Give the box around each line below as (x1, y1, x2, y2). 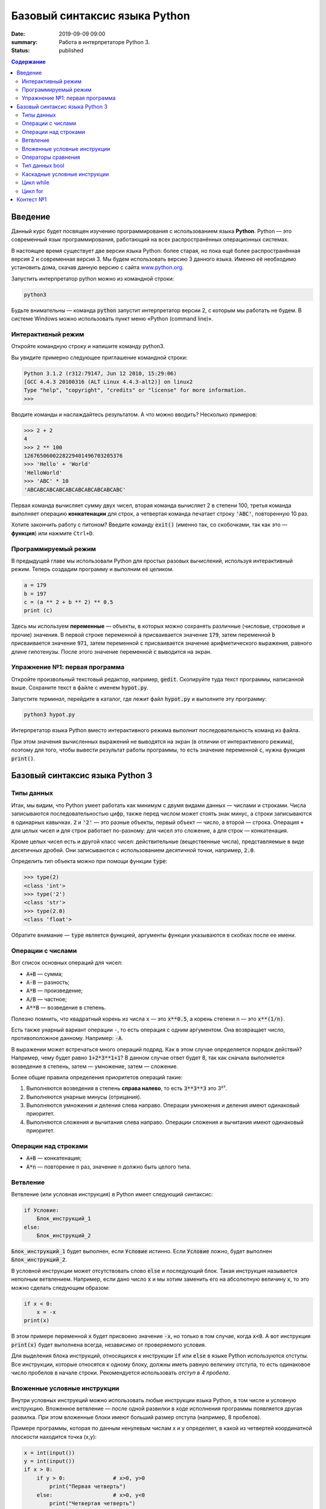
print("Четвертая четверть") (49, 1500, 136, 1507)
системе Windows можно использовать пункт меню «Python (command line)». (11, 315, 214, 322)
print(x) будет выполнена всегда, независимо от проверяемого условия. (11, 1341, 206, 1348)
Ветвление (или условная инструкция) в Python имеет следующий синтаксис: (11, 1190, 213, 1198)
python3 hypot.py (24, 711, 75, 718)
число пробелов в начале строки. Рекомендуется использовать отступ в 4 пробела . (11, 1369, 231, 1376)
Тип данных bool (22, 162, 65, 169)
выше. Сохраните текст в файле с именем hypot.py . (11, 684, 149, 691)
